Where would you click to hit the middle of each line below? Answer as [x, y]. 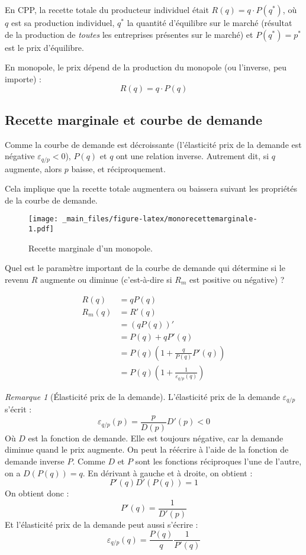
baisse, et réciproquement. [118, 168]
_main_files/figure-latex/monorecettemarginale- [160, 219]
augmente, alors [33, 168]
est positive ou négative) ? [237, 279]
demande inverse [35, 461]
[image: [44, 219]
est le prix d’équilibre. [44, 47]
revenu [17, 279]
